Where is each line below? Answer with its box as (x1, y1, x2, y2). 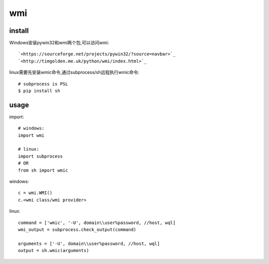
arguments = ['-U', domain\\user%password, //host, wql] (18, 241, 160, 247)
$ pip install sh (18, 88, 60, 94)
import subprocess (18, 153, 63, 159)
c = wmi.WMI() (18, 190, 52, 196)
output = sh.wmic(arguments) (18, 248, 89, 254)
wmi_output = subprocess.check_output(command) (18, 227, 136, 232)
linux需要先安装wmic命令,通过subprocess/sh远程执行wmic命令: (9, 69, 139, 75)
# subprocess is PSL (18, 81, 68, 87)
